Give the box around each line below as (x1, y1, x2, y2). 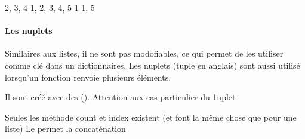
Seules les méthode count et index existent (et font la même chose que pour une (5, 110, 297, 123)
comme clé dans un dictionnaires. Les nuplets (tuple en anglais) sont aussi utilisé (5, 58, 300, 71)
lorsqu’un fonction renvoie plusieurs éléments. (5, 70, 171, 83)
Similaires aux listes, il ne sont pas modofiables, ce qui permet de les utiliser (5, 47, 284, 60)
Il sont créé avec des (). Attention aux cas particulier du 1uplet (5, 91, 236, 103)
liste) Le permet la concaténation (5, 122, 126, 135)
